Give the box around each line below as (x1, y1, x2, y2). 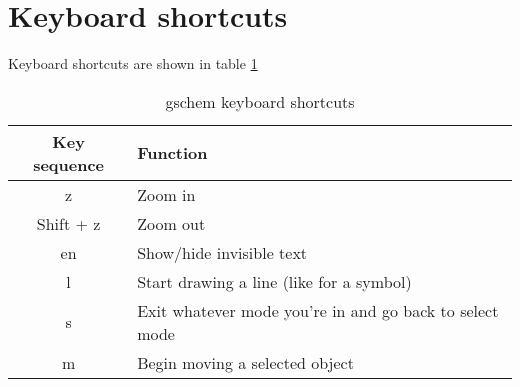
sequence (33, 152, 105, 176)
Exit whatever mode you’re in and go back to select (137, 298, 499, 322)
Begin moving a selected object (137, 350, 354, 374)
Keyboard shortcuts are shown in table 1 (8, 53, 258, 74)
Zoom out (137, 211, 206, 235)
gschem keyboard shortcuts (165, 89, 355, 113)
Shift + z (36, 211, 101, 235)
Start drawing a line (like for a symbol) (137, 269, 412, 293)
